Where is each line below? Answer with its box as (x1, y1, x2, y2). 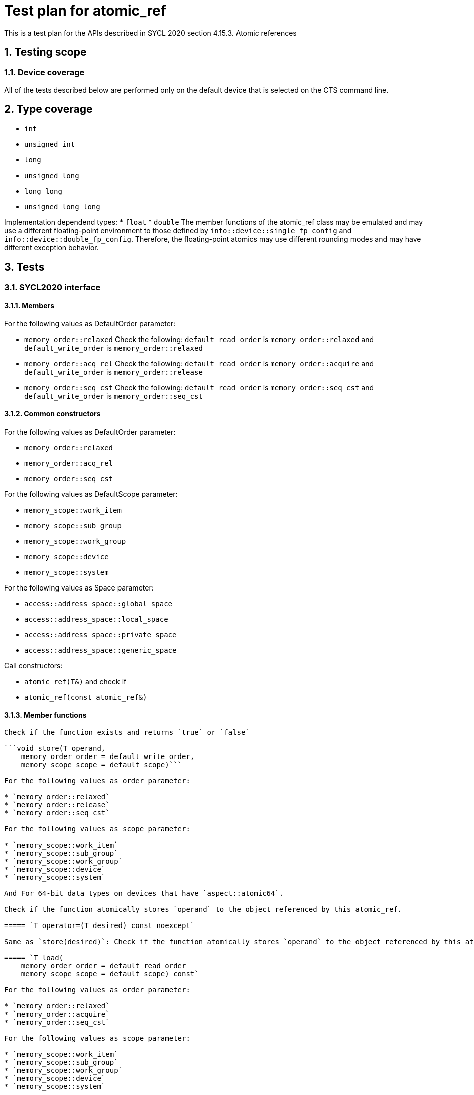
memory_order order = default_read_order (21, 962, 186, 970)
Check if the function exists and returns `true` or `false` (4, 728, 250, 737)
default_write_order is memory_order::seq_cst (24, 391, 203, 400)
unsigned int (24, 140, 75, 148)
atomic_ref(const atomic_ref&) (24, 693, 147, 702)
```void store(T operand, (4, 744, 106, 753)
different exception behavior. (4, 243, 99, 252)
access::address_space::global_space (24, 600, 173, 608)
